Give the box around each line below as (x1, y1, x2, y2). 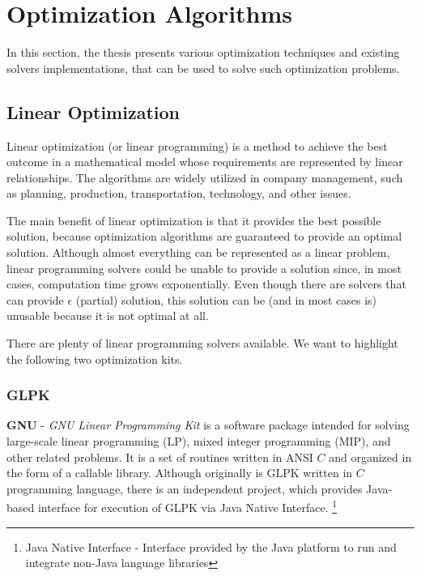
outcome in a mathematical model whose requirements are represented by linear (6, 153, 403, 170)
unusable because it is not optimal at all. (6, 307, 209, 324)
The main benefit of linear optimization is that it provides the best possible (6, 211, 381, 228)
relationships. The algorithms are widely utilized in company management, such (6, 169, 403, 186)
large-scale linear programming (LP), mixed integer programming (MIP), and (6, 433, 391, 450)
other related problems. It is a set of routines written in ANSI (6, 448, 313, 465)
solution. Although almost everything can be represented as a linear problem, (6, 244, 390, 261)
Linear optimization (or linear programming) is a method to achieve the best (6, 137, 388, 154)
